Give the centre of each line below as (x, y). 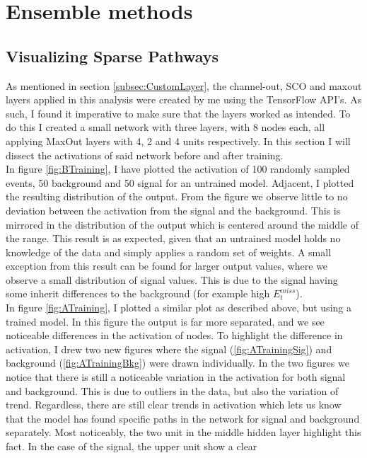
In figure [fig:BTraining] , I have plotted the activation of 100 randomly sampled (178, 169)
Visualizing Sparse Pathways (112, 56)
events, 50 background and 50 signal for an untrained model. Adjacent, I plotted (180, 182)
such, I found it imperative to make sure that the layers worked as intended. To (178, 113)
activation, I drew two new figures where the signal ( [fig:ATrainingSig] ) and (169, 349)
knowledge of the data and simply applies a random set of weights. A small (169, 252)
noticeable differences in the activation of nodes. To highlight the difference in (174, 335)
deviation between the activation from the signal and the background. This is (173, 210)
